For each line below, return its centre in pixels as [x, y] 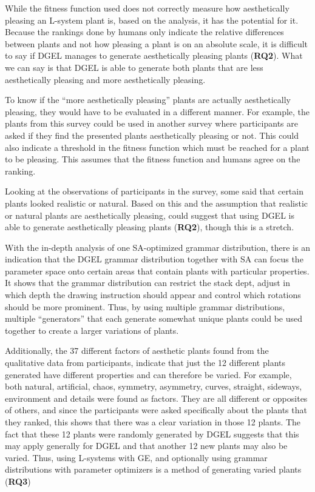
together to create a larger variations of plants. [92, 330]
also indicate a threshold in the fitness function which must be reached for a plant [157, 147]
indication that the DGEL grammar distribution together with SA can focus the [154, 259]
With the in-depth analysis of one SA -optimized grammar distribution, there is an [157, 247]
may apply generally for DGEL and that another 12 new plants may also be [146, 446]
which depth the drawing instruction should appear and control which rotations [153, 295]
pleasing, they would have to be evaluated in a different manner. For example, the [157, 111]
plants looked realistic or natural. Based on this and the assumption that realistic [157, 203]
